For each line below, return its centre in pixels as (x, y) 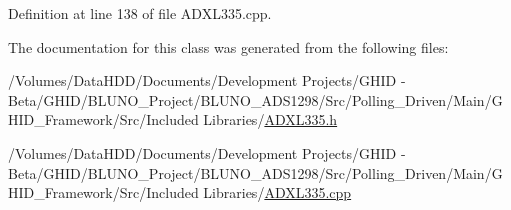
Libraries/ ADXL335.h (270, 119)
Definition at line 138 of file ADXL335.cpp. (140, 13)
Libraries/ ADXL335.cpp (277, 192)
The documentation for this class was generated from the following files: (228, 46)
